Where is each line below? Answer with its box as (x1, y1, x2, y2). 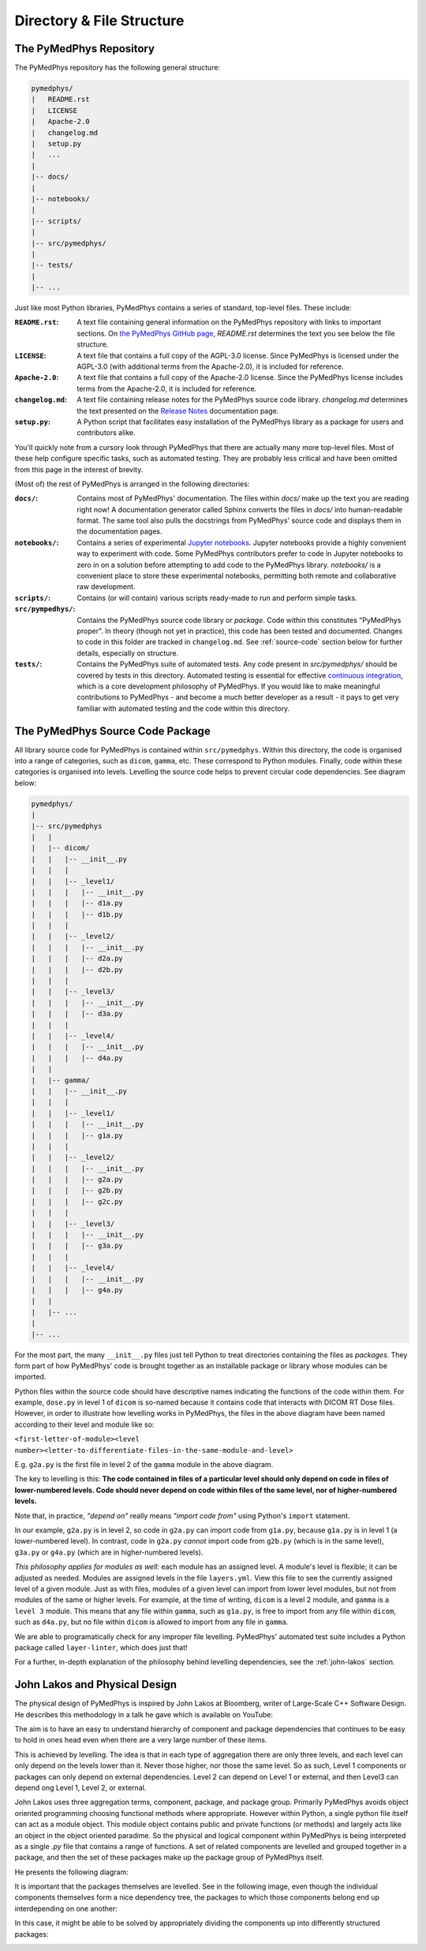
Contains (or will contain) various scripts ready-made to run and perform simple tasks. (77, 593, 358, 602)
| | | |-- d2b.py (31, 965, 124, 974)
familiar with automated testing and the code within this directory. (77, 703, 290, 713)
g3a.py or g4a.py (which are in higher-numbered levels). (14, 1548, 204, 1557)
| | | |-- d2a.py (31, 954, 124, 963)
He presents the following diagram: (14, 1867, 129, 1877)
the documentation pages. (77, 527, 163, 536)
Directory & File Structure (14, 12, 185, 29)
